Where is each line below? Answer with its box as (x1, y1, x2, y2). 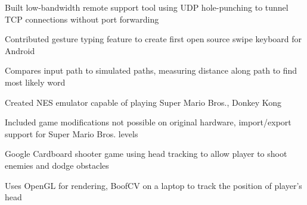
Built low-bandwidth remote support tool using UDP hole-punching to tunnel (5, 1, 289, 13)
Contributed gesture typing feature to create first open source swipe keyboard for (5, 33, 302, 45)
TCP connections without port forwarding (5, 12, 159, 25)
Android (5, 44, 35, 56)
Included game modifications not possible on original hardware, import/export (5, 116, 292, 128)
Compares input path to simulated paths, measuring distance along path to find (5, 64, 297, 77)
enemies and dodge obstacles (5, 159, 109, 171)
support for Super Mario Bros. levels (5, 127, 138, 140)
